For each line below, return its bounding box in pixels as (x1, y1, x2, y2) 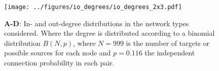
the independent (144, 47, 195, 58)
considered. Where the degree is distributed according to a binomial (4, 28, 215, 38)
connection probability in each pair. (4, 57, 115, 68)
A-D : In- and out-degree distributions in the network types (4, 18, 189, 28)
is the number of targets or (126, 37, 209, 48)
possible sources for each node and (4, 47, 111, 58)
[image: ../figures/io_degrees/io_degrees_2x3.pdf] (4, 4, 182, 11)
